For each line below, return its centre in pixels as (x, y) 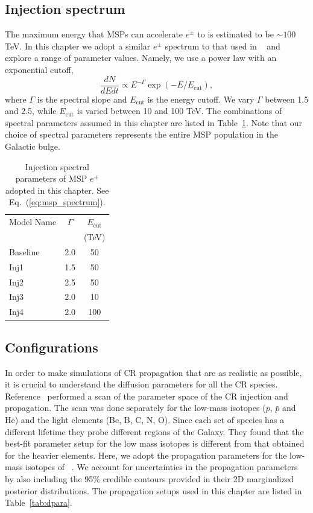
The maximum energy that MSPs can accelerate (94, 34)
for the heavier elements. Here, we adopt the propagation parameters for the (146, 455)
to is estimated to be (236, 34)
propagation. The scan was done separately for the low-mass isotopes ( (135, 408)
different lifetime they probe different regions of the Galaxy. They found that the (154, 431)
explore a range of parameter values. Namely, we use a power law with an (141, 58)
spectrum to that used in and (223, 46)
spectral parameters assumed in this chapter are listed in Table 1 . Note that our (154, 122)
